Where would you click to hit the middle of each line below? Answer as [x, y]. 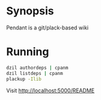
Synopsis [30, 11]
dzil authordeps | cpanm [37, 68]
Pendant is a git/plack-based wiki [47, 28]
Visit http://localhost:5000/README [50, 90]
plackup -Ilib [24, 79]
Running [28, 52]
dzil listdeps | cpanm [35, 73]
